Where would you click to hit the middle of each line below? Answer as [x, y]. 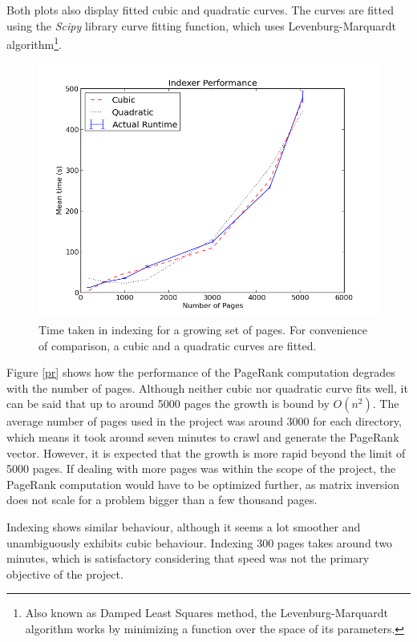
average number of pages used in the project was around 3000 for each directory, [204, 421]
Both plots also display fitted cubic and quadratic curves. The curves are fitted [200, 10]
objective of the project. [65, 573]
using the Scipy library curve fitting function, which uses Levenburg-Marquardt [201, 25]
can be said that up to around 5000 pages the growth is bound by [168, 404]
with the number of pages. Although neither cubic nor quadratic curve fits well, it [207, 388]
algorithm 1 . [34, 43]
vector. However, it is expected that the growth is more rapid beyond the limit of [206, 452]
